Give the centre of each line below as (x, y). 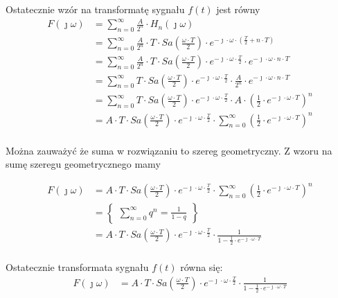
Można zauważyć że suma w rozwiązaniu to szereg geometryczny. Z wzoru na (169, 150)
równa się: (202, 266)
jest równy (238, 9)
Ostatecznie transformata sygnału (77, 266)
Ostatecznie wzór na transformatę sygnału (95, 9)
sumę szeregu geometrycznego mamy (83, 164)
